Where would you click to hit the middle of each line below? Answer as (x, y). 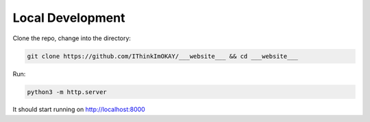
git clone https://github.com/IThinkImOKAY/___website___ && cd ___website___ (162, 56)
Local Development (69, 18)
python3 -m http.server (67, 92)
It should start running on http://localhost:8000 (79, 110)
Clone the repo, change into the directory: (72, 38)
